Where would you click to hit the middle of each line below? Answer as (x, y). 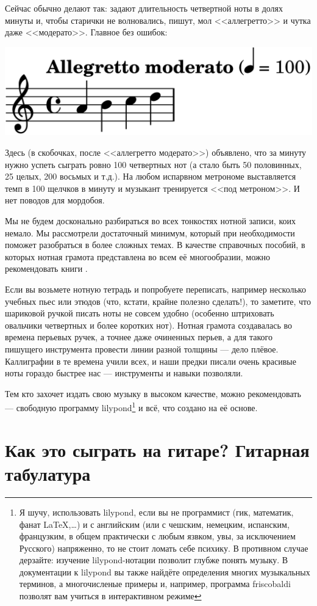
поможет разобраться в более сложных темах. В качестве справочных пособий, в (155, 245)
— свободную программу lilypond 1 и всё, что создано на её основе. (131, 407)
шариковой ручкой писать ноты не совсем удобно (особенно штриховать (140, 313)
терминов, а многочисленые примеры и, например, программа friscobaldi (155, 584)
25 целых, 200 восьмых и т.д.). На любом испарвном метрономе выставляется (151, 176)
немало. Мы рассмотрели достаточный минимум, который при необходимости (150, 232)
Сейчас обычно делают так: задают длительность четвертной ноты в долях (144, 8)
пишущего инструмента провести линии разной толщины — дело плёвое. (142, 349)
